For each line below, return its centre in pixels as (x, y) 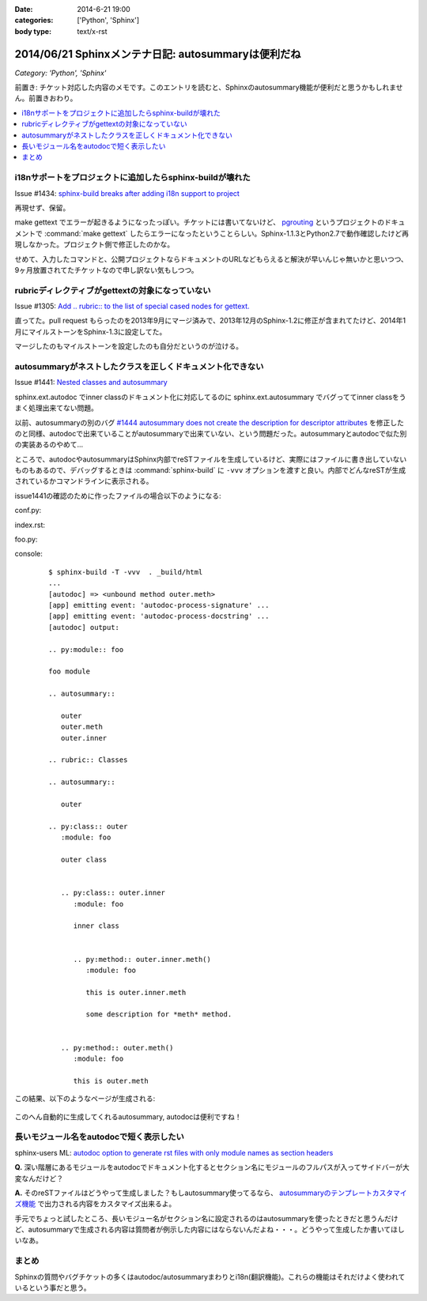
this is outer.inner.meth (136, 992)
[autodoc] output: (84, 627)
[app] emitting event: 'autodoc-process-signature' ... (159, 605)
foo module (70, 671)
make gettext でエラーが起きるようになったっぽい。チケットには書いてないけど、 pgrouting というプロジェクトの (200, 222)
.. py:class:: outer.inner (113, 893)
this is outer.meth (111, 1080)
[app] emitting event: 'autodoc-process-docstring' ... (159, 616)
